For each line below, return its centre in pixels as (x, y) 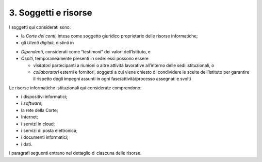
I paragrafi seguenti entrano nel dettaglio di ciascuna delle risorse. (75, 153)
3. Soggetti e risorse (50, 13)
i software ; (32, 103)
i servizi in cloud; (38, 124)
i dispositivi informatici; (44, 97)
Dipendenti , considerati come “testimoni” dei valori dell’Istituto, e (86, 51)
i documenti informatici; (45, 137)
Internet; (30, 117)
